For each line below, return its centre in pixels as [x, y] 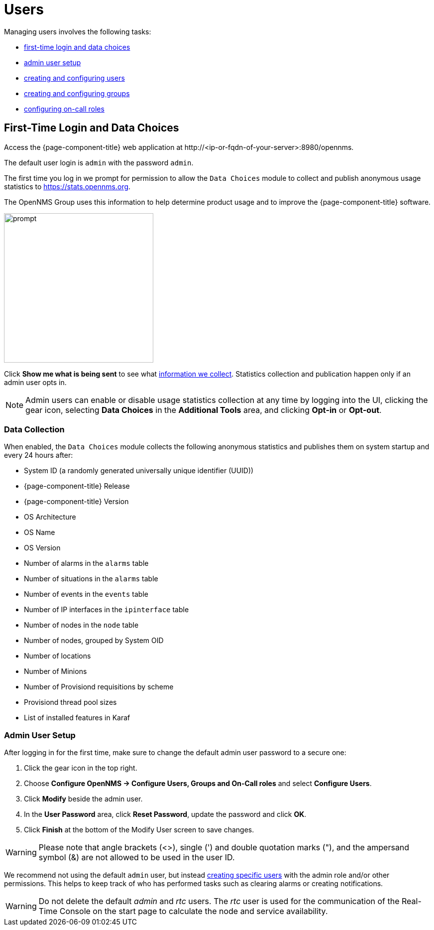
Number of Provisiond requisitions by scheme [99, 687]
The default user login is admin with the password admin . [99, 162]
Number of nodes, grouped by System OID [94, 641]
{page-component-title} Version [76, 502]
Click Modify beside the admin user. [83, 799]
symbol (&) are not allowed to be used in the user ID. [137, 858]
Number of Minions [55, 671]
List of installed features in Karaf [77, 718]
